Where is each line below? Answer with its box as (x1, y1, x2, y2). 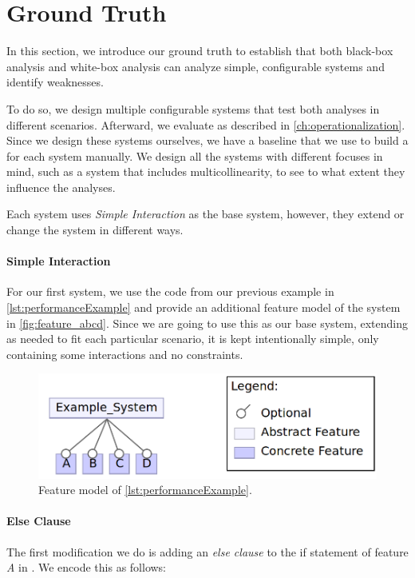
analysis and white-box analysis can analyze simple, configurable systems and (6, 58, 385, 74)
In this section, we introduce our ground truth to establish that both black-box (6, 42, 393, 59)
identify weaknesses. (6, 74, 104, 90)
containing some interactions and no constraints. (6, 345, 243, 362)
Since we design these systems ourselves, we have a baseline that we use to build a (6, 132, 409, 149)
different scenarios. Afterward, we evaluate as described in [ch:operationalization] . (6, 116, 405, 133)
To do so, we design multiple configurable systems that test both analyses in (6, 100, 380, 117)
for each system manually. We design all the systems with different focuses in (6, 147, 383, 164)
